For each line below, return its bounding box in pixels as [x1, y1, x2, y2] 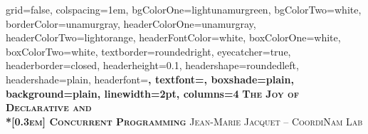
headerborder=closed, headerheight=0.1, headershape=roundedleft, [6, 58, 299, 73]
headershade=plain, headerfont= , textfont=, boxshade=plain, [6, 71, 294, 86]
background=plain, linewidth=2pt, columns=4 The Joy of [6, 86, 299, 100]
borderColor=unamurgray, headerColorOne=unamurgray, [6, 16, 256, 31]
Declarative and [6, 100, 92, 115]
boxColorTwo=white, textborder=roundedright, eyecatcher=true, [6, 43, 291, 58]
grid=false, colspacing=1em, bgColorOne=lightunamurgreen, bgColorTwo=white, [6, 2, 362, 16]
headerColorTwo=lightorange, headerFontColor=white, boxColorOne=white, [6, 30, 341, 45]
